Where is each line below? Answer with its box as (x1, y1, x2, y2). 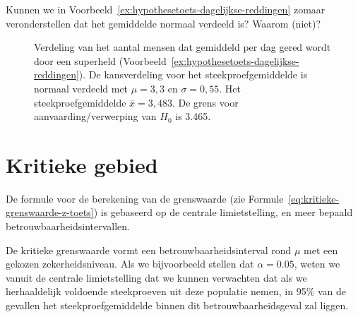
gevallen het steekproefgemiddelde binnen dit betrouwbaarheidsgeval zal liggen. (6, 298, 349, 313)
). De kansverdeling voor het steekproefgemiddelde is (78, 67, 308, 82)
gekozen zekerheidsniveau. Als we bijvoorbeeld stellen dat (6, 256, 254, 271)
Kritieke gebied (6, 150, 158, 179)
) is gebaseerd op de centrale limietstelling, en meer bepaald (93, 205, 353, 220)
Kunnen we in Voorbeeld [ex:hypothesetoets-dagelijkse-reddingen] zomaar (6, 2, 326, 16)
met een (304, 242, 338, 257)
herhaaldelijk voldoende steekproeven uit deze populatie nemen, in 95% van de (6, 284, 347, 299)
